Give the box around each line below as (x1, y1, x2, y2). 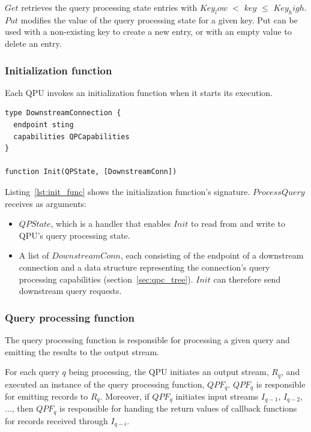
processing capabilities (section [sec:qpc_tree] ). (19, 272, 193, 285)
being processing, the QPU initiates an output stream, (68, 365, 269, 378)
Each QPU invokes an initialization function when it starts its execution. (5, 86, 273, 98)
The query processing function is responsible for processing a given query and (5, 333, 290, 346)
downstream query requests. (19, 284, 122, 297)
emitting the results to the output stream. (5, 345, 159, 358)
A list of (19, 249, 49, 262)
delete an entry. (5, 37, 62, 49)
